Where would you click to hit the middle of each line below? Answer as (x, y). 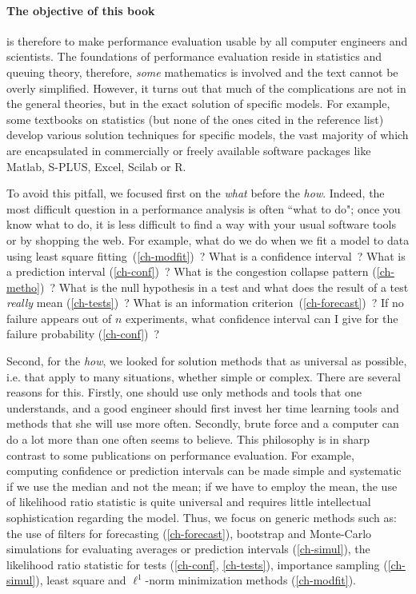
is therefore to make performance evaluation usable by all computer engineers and (207, 40)
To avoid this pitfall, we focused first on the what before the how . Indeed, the (196, 193)
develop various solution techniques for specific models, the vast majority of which (208, 135)
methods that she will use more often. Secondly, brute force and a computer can (203, 423)
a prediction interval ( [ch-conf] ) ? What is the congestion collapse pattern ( (192, 271)
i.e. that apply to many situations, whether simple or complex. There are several (204, 376)
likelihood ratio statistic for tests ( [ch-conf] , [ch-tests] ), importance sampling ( (197, 564)
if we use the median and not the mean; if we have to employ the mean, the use (202, 486)
